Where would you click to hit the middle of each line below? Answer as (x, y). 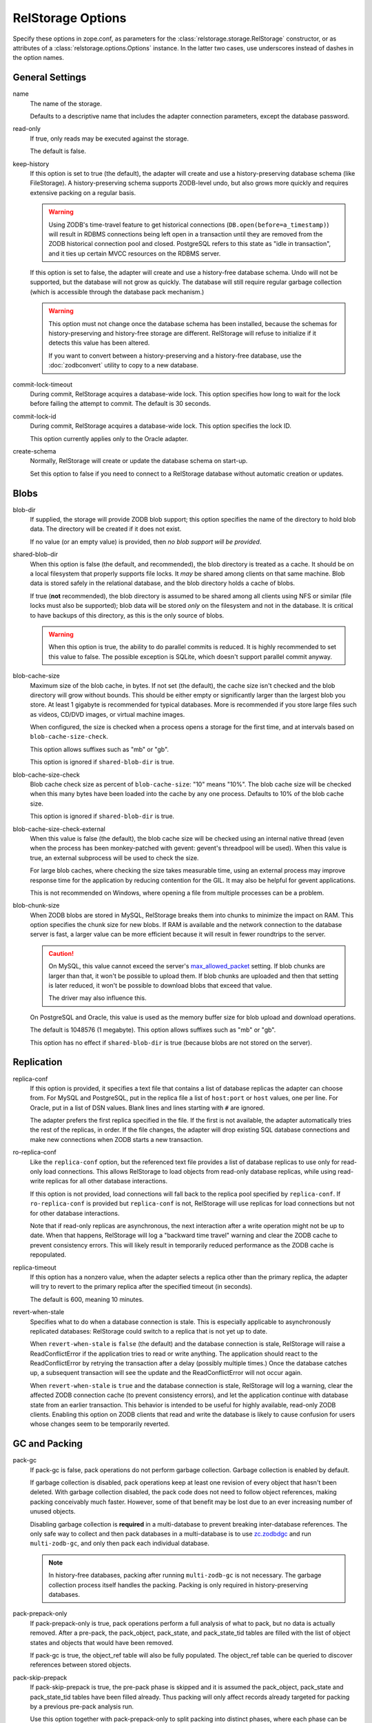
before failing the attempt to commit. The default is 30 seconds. (121, 404)
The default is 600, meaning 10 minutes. (87, 1299)
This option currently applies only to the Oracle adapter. (109, 438)
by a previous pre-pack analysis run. (82, 1706)
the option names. (39, 58)
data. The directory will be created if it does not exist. (106, 529)
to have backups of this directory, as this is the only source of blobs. (127, 615)
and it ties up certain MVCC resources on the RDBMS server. (135, 253)
